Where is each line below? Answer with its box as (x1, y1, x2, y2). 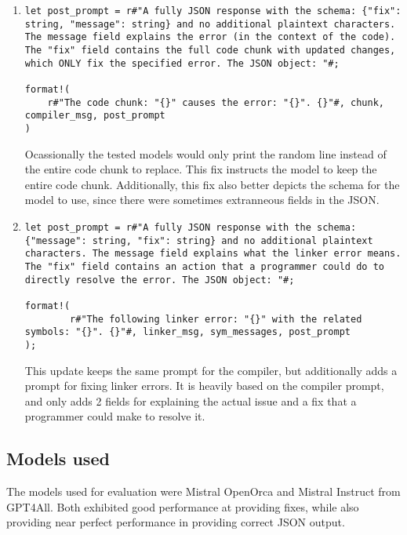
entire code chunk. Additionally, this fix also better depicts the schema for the (24, 176, 400, 192)
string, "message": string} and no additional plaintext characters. (24, 18, 396, 30)
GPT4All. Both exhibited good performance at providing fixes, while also (6, 498, 359, 515)
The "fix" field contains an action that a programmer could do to (24, 260, 384, 272)
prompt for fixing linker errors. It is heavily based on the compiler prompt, (24, 377, 384, 394)
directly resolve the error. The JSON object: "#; (24, 274, 295, 286)
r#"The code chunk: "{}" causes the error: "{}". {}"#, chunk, (47, 96, 384, 108)
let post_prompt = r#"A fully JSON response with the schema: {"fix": (24, 5, 402, 16)
